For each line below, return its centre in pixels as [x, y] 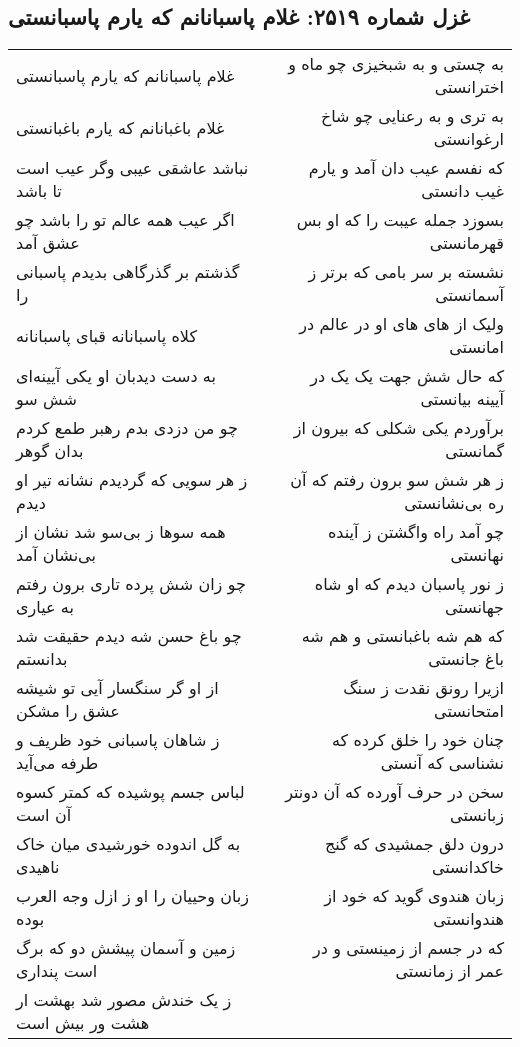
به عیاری [45, 607]
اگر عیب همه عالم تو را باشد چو [125, 220]
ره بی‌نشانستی [454, 503]
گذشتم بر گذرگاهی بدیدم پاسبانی [128, 272]
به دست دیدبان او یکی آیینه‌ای [116, 376]
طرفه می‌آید [57, 763]
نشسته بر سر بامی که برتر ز [406, 272]
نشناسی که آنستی [442, 763]
